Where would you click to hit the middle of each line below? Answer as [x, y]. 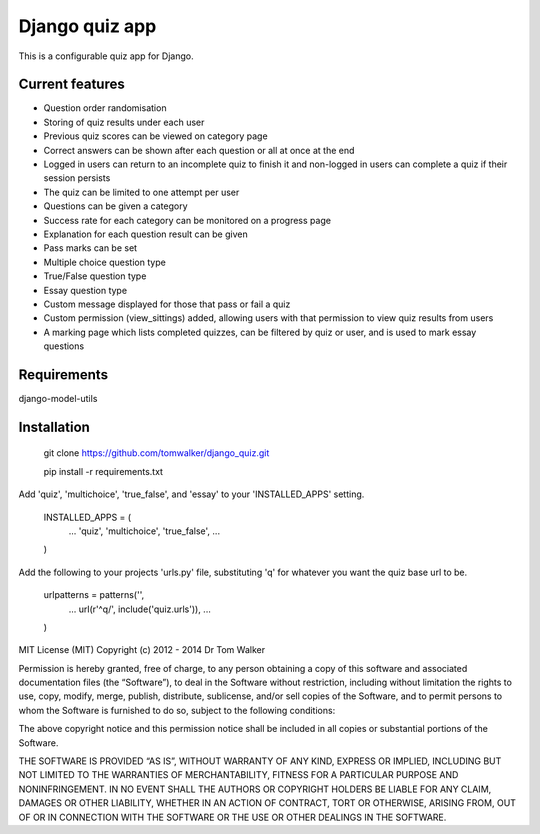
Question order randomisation [105, 108]
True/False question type [95, 276]
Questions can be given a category [116, 206]
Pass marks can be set [90, 248]
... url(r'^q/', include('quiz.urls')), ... [140, 609]
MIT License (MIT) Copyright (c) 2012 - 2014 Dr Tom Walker [141, 650]
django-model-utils [58, 398]
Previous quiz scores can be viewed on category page [156, 136]
